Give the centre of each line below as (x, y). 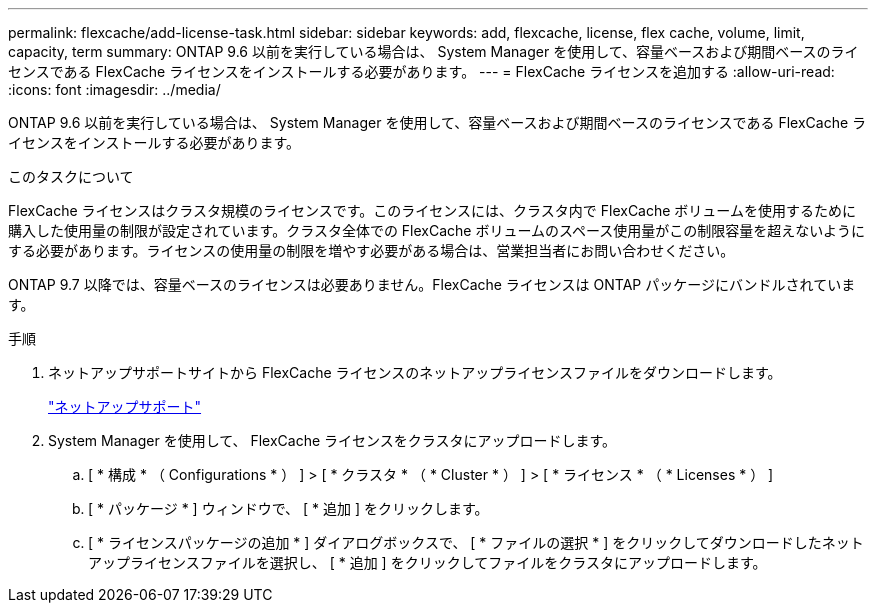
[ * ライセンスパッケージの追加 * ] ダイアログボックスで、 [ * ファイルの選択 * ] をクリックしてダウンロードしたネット (476, 542)
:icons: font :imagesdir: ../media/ (114, 89)
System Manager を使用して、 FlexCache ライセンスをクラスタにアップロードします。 (332, 440)
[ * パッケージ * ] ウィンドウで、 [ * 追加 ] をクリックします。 (288, 508)
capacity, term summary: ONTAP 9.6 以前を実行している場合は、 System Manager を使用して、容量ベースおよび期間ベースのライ (433, 51)
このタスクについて (71, 176)
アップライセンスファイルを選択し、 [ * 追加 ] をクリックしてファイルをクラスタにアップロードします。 (427, 562)
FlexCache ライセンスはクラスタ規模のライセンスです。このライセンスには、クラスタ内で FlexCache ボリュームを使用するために (432, 210)
